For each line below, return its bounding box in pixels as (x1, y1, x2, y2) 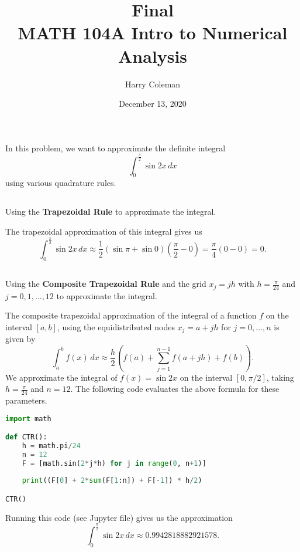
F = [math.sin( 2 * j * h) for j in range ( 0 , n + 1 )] (22, 459, 206, 468)
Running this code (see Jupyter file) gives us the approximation (5, 511, 233, 523)
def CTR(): (5, 433, 47, 442)
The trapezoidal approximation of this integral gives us (5, 225, 202, 238)
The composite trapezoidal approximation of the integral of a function (5, 309, 257, 321)
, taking (266, 371, 294, 383)
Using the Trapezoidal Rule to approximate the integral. (5, 205, 216, 218)
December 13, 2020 (119, 97, 187, 110)
